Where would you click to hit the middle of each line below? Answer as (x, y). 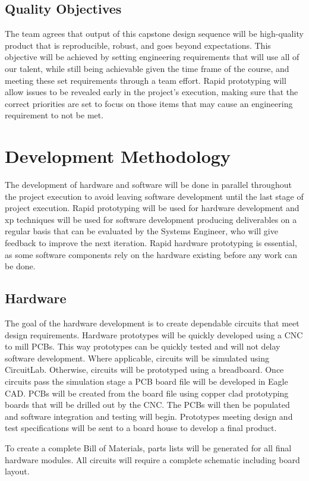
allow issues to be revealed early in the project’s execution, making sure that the (152, 92)
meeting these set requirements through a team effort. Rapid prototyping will (146, 80)
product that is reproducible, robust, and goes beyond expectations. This (138, 45)
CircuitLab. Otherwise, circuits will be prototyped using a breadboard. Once (144, 370)
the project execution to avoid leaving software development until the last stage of (154, 196)
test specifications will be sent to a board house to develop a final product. (141, 428)
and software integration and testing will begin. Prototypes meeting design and (149, 416)
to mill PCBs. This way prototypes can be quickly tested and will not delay (143, 346)
